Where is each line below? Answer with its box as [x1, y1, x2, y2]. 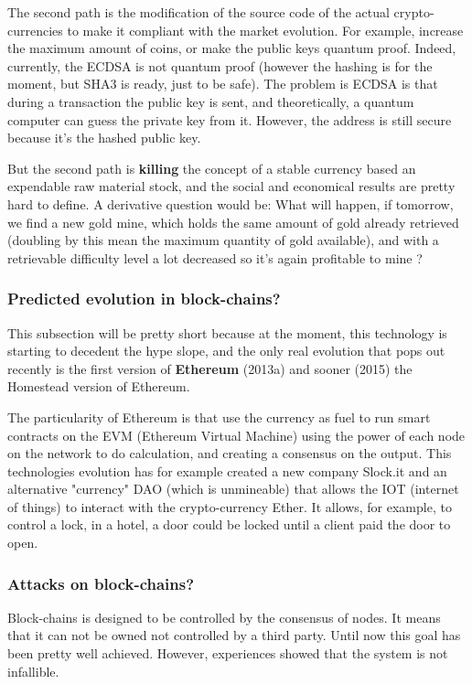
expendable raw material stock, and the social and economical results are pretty [7, 176, 456, 196]
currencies [7, 20, 63, 39]
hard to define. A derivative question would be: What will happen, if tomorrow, [7, 194, 454, 213]
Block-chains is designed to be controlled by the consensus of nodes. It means [7, 607, 441, 626]
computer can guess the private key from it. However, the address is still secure [7, 110, 452, 129]
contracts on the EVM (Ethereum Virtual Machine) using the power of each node [7, 425, 466, 444]
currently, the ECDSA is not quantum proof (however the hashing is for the [7, 56, 433, 75]
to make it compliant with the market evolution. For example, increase [67, 20, 464, 39]
